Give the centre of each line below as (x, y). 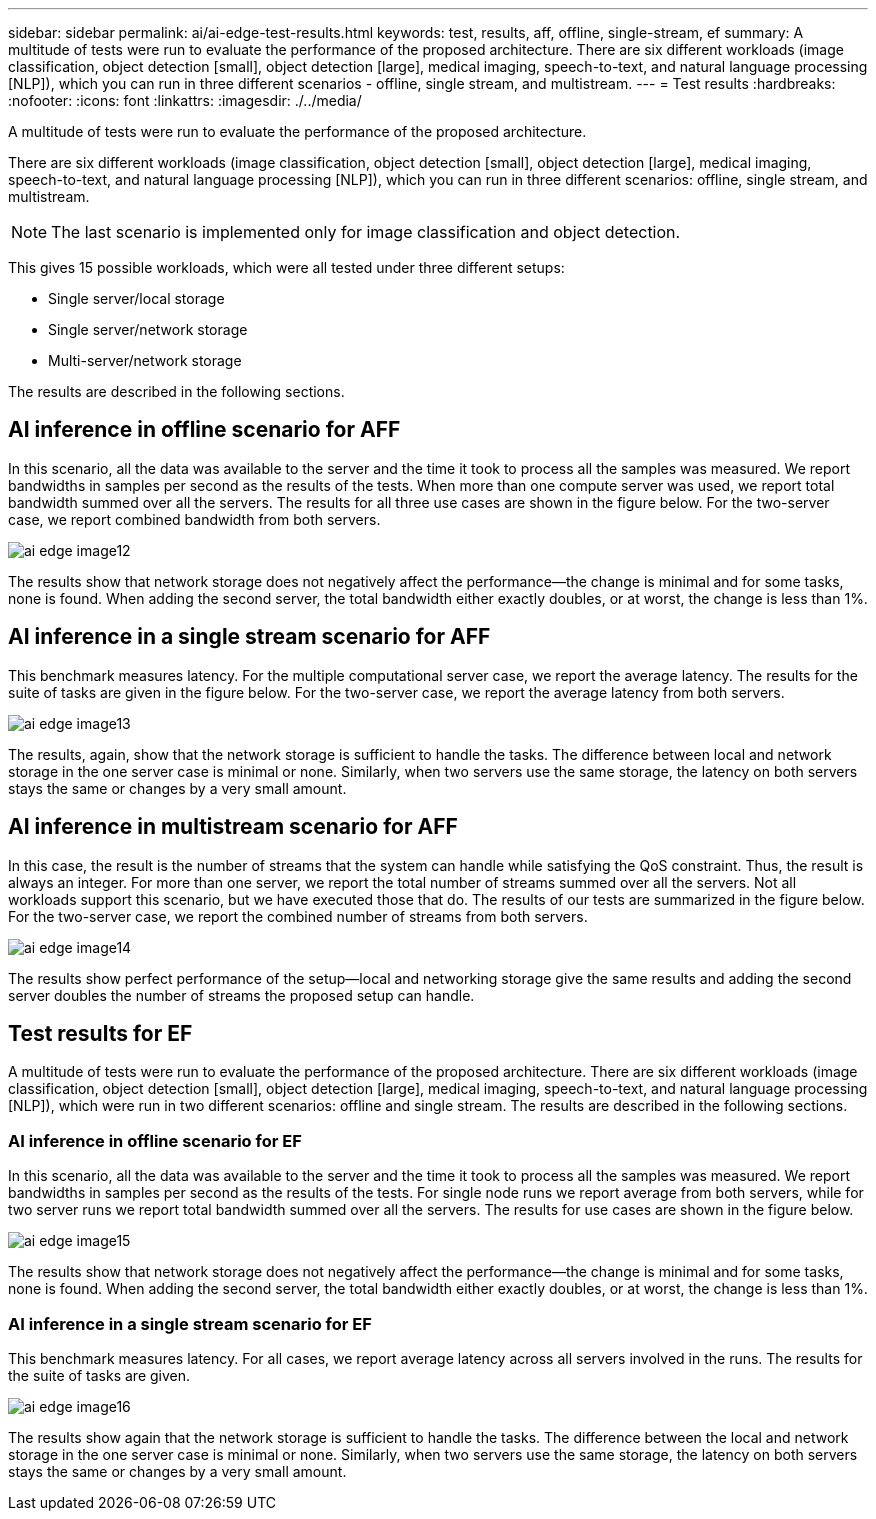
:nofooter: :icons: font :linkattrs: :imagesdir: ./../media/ (185, 100)
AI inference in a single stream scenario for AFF (249, 637)
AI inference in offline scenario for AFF (204, 430)
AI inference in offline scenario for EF (155, 1140)
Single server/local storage (136, 298)
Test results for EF (100, 1033)
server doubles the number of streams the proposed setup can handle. (241, 995)
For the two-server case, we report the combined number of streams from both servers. (298, 916)
